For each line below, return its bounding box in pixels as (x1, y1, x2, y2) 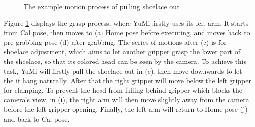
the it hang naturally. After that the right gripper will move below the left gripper (4, 75, 251, 85)
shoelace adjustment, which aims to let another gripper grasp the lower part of (4, 46, 240, 57)
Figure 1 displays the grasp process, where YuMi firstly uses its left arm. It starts (4, 18, 249, 28)
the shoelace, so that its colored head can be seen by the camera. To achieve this (4, 56, 247, 66)
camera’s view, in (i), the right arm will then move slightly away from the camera (4, 94, 249, 105)
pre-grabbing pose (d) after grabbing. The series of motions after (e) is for (4, 37, 227, 47)
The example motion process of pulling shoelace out (24, 1, 179, 11)
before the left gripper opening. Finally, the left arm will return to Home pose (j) (4, 104, 248, 114)
